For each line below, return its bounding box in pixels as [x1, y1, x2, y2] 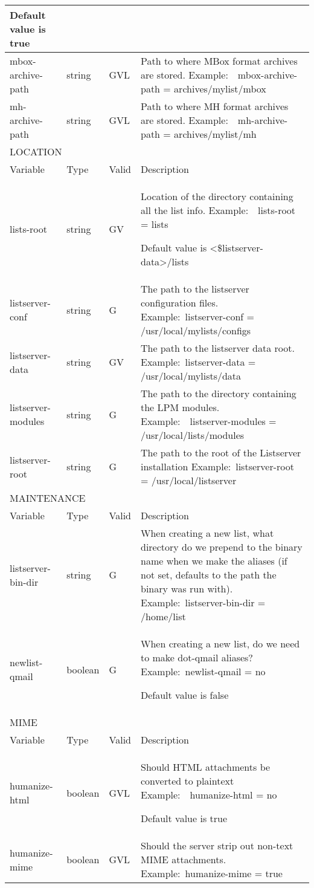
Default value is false [140, 688, 229, 702]
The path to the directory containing [140, 386, 296, 400]
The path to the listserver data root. [140, 341, 295, 355]
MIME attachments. [140, 852, 226, 866]
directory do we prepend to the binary [140, 540, 303, 554]
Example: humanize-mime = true [140, 866, 283, 880]
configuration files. [140, 296, 219, 310]
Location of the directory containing [140, 189, 293, 203]
